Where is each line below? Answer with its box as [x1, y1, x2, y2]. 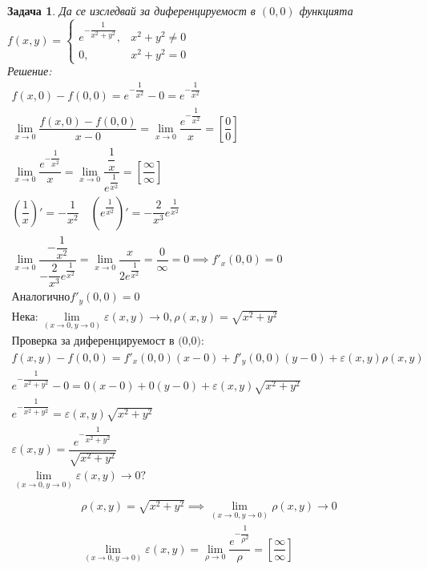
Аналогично [11, 292, 70, 304]
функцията [299, 2, 353, 18]
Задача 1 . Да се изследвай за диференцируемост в [7, 2, 256, 18]
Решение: [7, 63, 52, 79]
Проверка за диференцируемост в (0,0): [11, 335, 204, 347]
